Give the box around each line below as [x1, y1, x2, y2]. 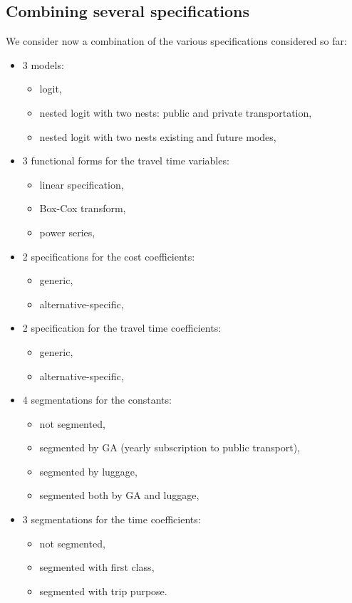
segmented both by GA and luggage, [39, 488, 200, 503]
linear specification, [39, 177, 124, 192]
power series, [39, 224, 95, 239]
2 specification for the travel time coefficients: [22, 320, 222, 335]
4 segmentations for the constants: [22, 392, 172, 407]
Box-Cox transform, [39, 201, 126, 216]
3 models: [22, 57, 64, 72]
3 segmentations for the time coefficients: [22, 512, 201, 527]
